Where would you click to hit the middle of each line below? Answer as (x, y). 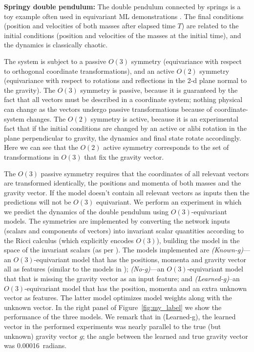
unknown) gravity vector (41, 336)
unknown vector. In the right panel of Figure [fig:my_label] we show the (113, 307)
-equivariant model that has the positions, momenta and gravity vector (140, 259)
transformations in (32, 156)
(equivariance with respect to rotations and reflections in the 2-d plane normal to (126, 80)
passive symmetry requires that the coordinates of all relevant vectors (145, 173)
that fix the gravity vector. (124, 156)
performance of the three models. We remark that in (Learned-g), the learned (120, 317)
